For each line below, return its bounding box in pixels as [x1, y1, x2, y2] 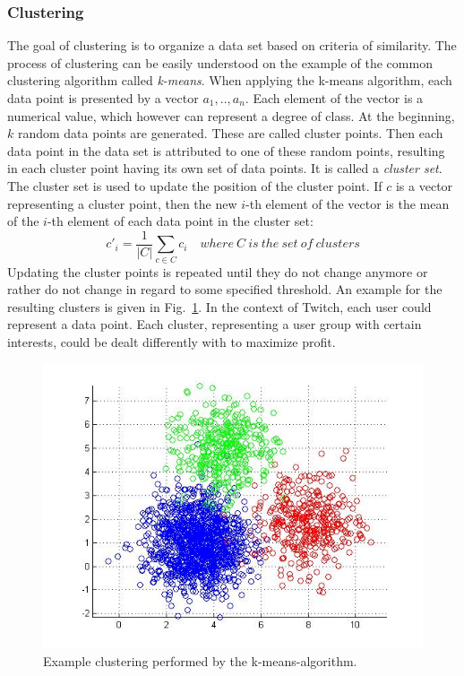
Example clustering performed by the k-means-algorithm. [43, 651, 357, 670]
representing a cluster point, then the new [7, 194, 237, 212]
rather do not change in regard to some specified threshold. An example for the [7, 280, 443, 299]
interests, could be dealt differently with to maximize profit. [7, 332, 336, 351]
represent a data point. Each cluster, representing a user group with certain [7, 315, 422, 334]
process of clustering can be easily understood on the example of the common [7, 53, 433, 72]
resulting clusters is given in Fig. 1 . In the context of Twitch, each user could [7, 297, 432, 316]
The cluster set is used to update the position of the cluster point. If [7, 176, 382, 195]
